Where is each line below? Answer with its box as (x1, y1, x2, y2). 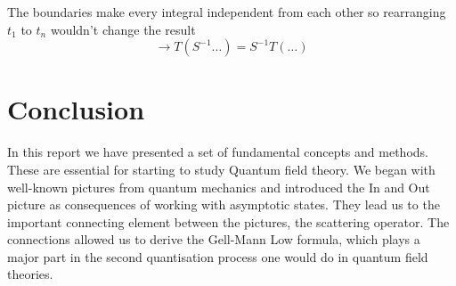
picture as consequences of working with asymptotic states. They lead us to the (7, 195, 440, 214)
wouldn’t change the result (50, 20, 196, 38)
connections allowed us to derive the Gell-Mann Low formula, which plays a (7, 230, 420, 249)
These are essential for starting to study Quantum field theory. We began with (7, 159, 436, 178)
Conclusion (7, 91, 145, 127)
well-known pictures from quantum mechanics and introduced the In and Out (7, 177, 430, 196)
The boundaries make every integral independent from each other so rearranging (7, 3, 446, 20)
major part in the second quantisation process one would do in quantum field (7, 247, 428, 266)
